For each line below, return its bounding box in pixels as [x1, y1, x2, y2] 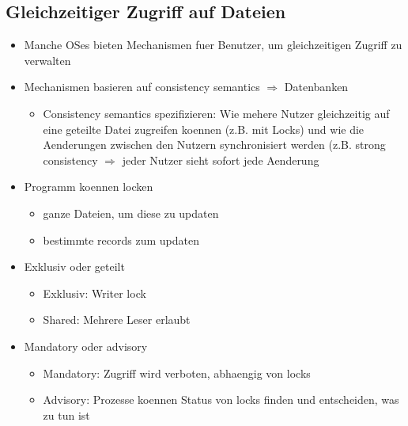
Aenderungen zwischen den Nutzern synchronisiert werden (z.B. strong [43, 136, 386, 153]
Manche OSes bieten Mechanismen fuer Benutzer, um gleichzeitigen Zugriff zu [24, 36, 402, 53]
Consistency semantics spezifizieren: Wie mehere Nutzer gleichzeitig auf [43, 105, 390, 121]
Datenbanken [284, 78, 349, 95]
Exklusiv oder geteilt [24, 258, 125, 275]
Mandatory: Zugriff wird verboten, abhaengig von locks [43, 364, 311, 381]
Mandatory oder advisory [24, 337, 148, 354]
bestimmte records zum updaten [43, 231, 199, 248]
